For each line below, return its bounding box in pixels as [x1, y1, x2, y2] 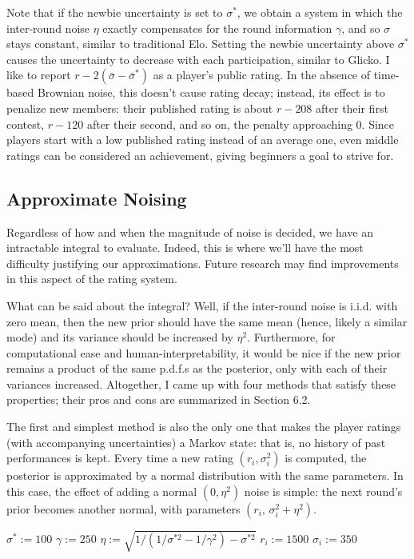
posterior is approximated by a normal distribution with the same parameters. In [6, 467, 404, 484]
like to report [6, 66, 71, 83]
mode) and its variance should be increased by [6, 329, 233, 345]
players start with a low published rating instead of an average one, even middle [6, 131, 399, 148]
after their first [316, 99, 388, 116]
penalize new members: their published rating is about [6, 99, 273, 116]
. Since [361, 115, 395, 132]
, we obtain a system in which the [237, 4, 403, 20]
